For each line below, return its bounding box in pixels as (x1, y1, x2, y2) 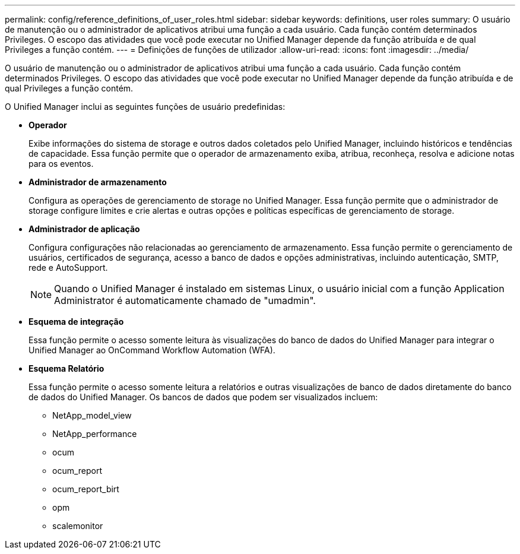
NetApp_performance (52, 429, 137, 439)
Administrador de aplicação (28, 224, 140, 234)
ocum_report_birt (52, 484, 119, 494)
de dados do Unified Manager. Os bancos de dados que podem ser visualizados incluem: (28, 392, 378, 402)
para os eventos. (28, 159, 94, 169)
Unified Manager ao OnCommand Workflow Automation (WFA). (28, 345, 275, 355)
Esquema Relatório (28, 363, 104, 373)
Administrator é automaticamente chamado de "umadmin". (54, 295, 316, 306)
